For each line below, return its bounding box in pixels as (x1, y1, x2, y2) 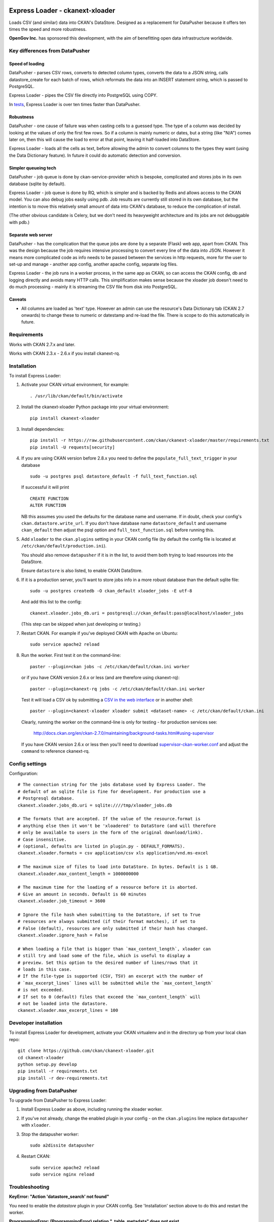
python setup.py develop (18, 1062, 77, 1068)
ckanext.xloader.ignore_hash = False (18, 933, 108, 938)
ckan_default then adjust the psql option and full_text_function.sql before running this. (21, 527, 214, 533)
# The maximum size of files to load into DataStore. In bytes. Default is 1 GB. (18, 864, 219, 870)
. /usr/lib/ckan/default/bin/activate (30, 393, 123, 398)
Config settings (9, 760, 47, 767)
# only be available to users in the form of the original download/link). (18, 830, 203, 835)
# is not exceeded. (18, 987, 64, 993)
